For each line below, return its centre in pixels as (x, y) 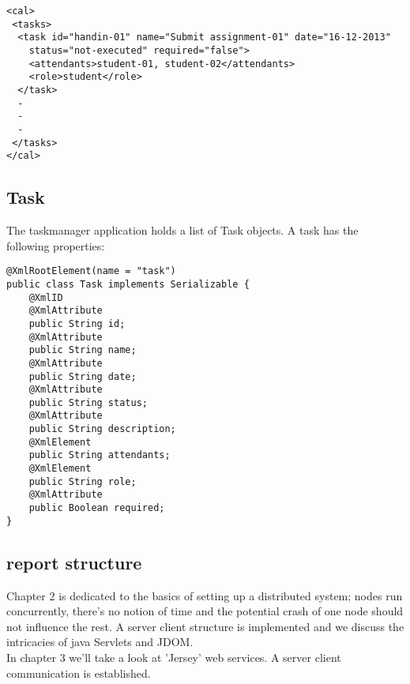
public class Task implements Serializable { (128, 284)
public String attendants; (100, 455)
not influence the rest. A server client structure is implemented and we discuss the (205, 626)
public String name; (83, 350)
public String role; (83, 481)
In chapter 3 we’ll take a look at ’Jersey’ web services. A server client (174, 657)
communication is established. (79, 673)
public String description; (102, 429)
